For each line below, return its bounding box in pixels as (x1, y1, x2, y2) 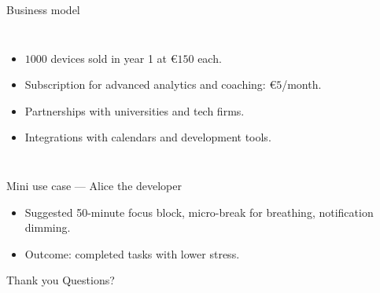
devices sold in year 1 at (50, 49, 168, 66)
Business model (6, 2, 80, 17)
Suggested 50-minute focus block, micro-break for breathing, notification (24, 203, 374, 220)
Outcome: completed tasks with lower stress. (24, 245, 240, 262)
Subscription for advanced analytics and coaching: (24, 76, 266, 93)
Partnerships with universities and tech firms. (24, 102, 245, 119)
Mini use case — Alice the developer (6, 177, 182, 193)
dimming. (24, 219, 71, 236)
